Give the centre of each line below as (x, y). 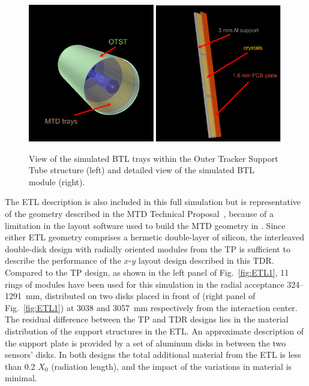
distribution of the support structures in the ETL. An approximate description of (154, 331)
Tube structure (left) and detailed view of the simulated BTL (142, 170)
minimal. (21, 378)
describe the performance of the (63, 260)
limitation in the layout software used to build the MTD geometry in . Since (145, 225)
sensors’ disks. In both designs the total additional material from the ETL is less (153, 355)
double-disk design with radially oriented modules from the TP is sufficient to (148, 248)
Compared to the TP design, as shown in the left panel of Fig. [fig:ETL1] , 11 (147, 272)
